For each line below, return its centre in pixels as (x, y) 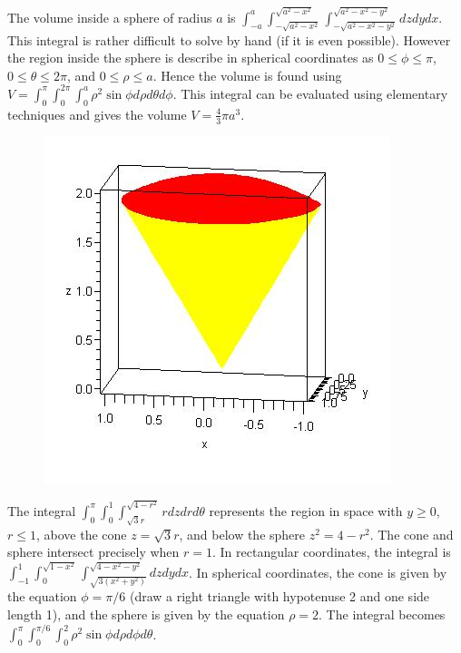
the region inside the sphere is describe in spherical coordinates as (191, 58)
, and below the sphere (242, 534)
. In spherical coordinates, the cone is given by (318, 572)
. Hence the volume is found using (247, 75)
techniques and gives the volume (97, 114)
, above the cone (81, 534)
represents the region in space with (306, 510)
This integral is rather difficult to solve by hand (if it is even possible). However (229, 39)
